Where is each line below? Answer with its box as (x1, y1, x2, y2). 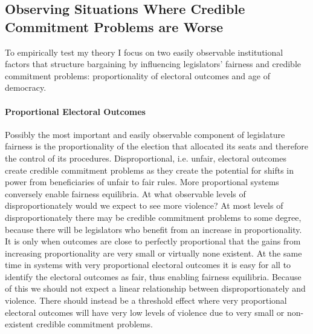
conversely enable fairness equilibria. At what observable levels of (5, 187, 246, 200)
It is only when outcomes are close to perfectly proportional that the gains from (5, 235, 301, 247)
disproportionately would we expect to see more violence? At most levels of (5, 199, 283, 212)
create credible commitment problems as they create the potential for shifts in (5, 163, 294, 176)
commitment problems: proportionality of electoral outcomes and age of (5, 69, 270, 82)
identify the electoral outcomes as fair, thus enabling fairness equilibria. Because (5, 270, 302, 283)
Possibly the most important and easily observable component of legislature (5, 128, 285, 140)
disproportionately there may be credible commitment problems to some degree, (5, 211, 302, 223)
